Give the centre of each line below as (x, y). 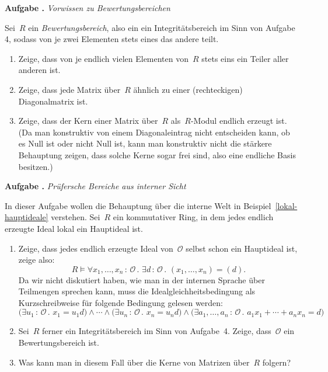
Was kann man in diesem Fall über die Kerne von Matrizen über (134, 362)
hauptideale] (27, 217)
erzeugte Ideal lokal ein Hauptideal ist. (74, 228)
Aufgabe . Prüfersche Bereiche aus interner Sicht (95, 186)
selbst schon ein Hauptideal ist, (242, 248)
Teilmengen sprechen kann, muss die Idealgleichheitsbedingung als (137, 291)
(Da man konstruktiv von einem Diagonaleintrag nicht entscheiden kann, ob (154, 132)
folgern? (277, 362)
